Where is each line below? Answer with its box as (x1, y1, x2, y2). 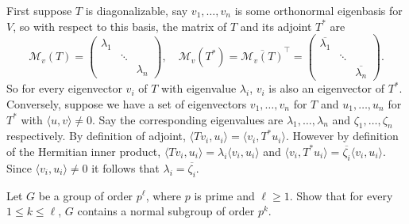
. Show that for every (289, 187, 393, 203)
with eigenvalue (161, 80, 237, 97)
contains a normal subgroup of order (77, 203, 255, 219)
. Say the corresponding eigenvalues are (92, 111, 284, 127)
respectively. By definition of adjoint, (6, 127, 186, 144)
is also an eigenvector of (268, 80, 384, 97)
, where (145, 187, 182, 203)
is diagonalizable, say (85, 2, 188, 18)
